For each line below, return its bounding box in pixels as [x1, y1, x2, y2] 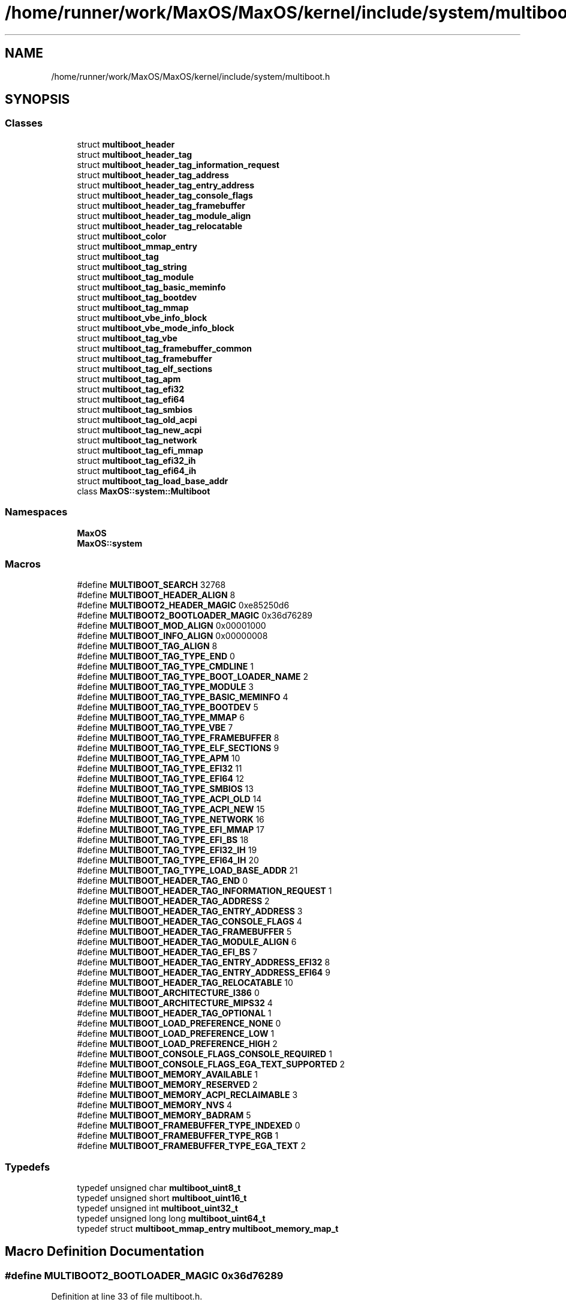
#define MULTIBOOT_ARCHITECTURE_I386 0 [77, 988, 260, 998]
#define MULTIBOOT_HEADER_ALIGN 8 [77, 590, 236, 601]
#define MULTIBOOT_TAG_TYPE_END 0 [77, 651, 235, 662]
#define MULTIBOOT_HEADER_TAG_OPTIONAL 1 [77, 1008, 272, 1019]
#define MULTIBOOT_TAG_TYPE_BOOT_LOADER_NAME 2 [77, 671, 309, 682]
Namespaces [5, 506, 68, 518]
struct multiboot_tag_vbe [77, 332, 177, 343]
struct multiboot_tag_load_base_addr [77, 475, 228, 486]
